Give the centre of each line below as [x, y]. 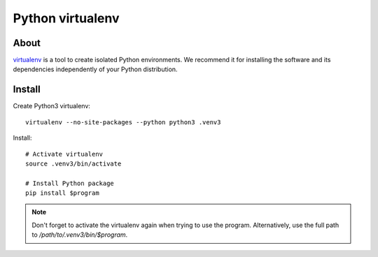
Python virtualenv [66, 18]
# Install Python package [70, 183]
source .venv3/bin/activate [73, 163]
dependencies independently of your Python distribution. [95, 69]
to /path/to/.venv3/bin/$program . [80, 235]
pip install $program [62, 193]
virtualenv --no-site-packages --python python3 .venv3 [123, 122]
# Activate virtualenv [64, 154]
